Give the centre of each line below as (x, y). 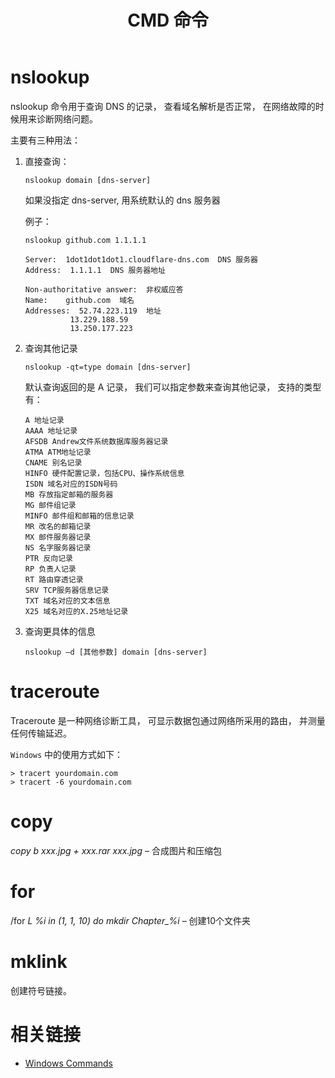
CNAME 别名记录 (53, 462)
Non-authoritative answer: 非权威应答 (104, 289)
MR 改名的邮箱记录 (58, 526)
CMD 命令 (168, 20)
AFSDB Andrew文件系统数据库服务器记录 (96, 441)
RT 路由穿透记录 (54, 579)
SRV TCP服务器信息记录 (67, 590)
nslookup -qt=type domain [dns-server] (108, 367)
